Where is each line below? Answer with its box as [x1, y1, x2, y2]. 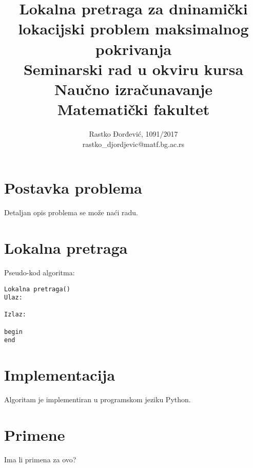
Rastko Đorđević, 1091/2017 [89, 128, 178, 139]
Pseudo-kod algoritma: [4, 267, 75, 277]
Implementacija [4, 364, 115, 385]
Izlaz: [4, 311, 26, 319]
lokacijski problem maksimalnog [18, 18, 249, 39]
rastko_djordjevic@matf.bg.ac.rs [82, 138, 185, 149]
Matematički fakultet [57, 99, 210, 120]
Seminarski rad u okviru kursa [23, 58, 244, 79]
